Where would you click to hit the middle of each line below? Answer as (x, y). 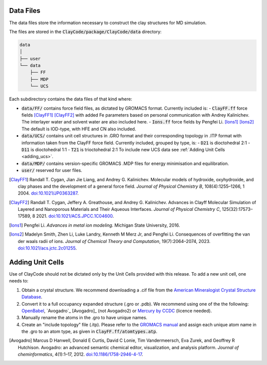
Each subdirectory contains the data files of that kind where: (71, 99)
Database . (32, 297)
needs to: (19, 281)
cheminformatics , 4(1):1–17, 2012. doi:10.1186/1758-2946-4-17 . (81, 354)
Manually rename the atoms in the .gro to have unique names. (85, 318)
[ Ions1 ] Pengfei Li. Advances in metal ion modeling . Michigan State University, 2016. (95, 225)
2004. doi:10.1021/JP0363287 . (48, 193)
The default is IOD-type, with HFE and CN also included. (79, 129)
